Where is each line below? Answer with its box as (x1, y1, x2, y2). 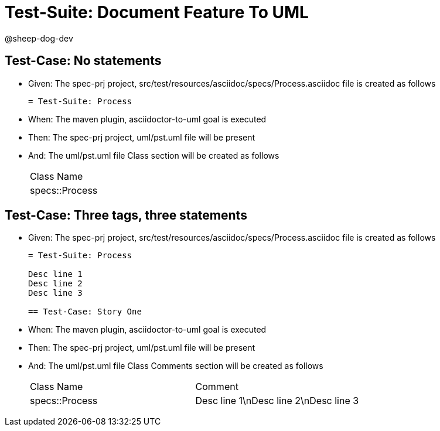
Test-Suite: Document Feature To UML (5, 2, 309, 22)
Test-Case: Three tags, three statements (5, 208, 247, 223)
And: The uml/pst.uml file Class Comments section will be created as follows (28, 361, 323, 371)
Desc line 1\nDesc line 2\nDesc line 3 (195, 395, 359, 407)
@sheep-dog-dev (5, 33, 73, 43)
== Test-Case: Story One (28, 307, 142, 317)
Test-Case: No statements (5, 53, 162, 69)
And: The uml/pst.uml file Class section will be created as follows (28, 150, 279, 160)
